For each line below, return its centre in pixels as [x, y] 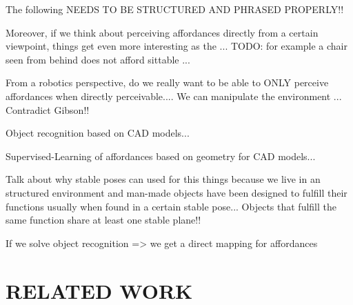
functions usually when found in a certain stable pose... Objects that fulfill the [171, 206]
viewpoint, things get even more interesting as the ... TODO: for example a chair [177, 46]
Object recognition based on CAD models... [98, 133]
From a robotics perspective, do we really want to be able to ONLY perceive [167, 82]
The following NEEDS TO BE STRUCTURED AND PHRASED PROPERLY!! [175, 9]
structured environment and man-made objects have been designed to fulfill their [176, 192]
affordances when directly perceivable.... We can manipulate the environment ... [174, 96]
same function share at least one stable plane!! [103, 220]
